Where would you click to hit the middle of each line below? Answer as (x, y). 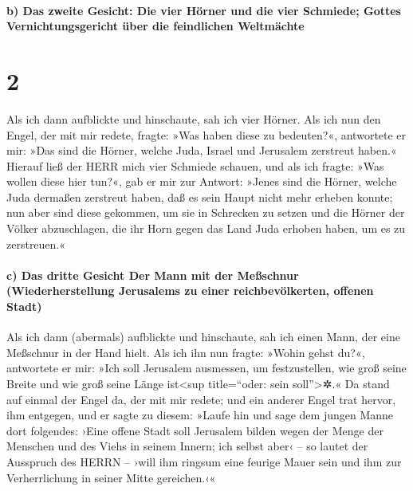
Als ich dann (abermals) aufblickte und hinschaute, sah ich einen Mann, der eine (203, 337)
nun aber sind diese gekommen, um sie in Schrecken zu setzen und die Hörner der (206, 212)
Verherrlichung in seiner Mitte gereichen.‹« (111, 477)
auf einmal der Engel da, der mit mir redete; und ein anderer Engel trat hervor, (201, 399)
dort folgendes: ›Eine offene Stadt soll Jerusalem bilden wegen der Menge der (195, 430)
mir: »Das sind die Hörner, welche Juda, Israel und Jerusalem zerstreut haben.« (202, 150)
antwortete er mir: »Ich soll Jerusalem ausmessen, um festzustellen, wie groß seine (206, 368)
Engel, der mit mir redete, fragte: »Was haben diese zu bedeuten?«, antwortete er (206, 134)
